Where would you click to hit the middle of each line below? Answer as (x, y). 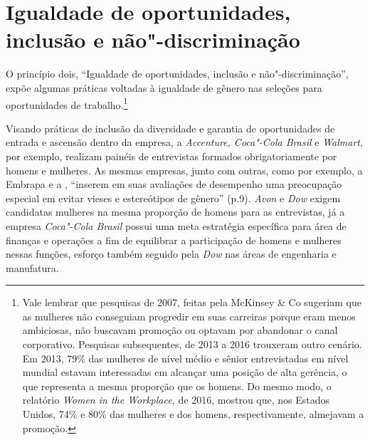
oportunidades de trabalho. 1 (67, 103)
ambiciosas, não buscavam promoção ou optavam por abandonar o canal (180, 330)
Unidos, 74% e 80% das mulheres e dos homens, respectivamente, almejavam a (193, 414)
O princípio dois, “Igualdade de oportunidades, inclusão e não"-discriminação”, (177, 74)
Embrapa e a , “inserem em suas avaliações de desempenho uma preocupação (174, 184)
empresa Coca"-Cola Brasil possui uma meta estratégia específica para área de (176, 225)
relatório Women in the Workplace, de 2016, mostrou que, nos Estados (176, 400)
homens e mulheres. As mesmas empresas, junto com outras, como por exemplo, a (184, 170)
